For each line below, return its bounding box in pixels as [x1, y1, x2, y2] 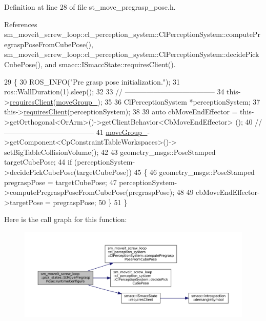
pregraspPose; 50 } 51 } [53, 196, 128, 207]
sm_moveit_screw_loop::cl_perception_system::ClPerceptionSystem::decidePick [4, 49, 259, 59]
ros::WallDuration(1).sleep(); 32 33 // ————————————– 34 [4, 86, 224, 97]
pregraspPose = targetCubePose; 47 [4, 176, 117, 187]
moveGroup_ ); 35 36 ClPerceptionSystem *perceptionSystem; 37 [56, 96, 260, 107]
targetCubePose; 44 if [4, 156, 72, 167]
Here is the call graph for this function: [4, 214, 127, 225]
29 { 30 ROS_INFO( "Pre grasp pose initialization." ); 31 [4, 76, 180, 87]
